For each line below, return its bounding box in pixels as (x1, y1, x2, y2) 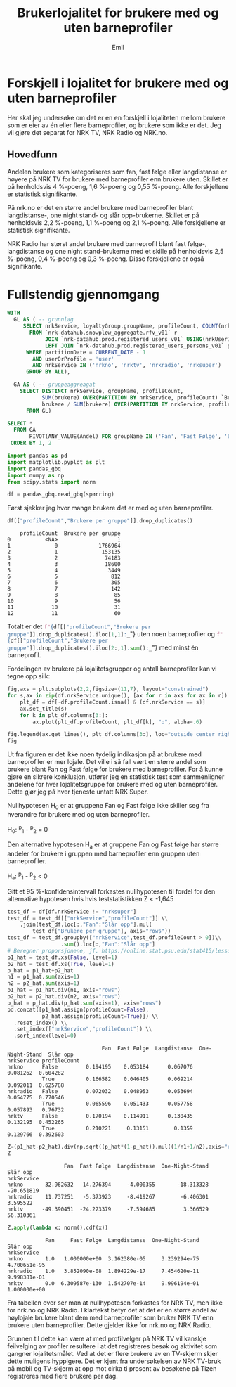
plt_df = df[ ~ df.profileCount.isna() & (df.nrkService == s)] (20, 698, 206, 706)
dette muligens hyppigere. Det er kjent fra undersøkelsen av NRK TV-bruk (7, 1357, 221, 1365)
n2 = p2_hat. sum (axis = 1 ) (7, 980, 80, 987)
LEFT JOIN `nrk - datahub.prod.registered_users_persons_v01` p (44, 342, 231, 349)
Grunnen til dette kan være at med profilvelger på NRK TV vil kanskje (7, 1334, 207, 1343)
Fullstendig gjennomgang (7, 286, 160, 302)
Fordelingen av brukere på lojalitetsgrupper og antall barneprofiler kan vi (7, 664, 217, 673)
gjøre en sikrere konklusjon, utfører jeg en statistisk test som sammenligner (7, 773, 225, 781)
